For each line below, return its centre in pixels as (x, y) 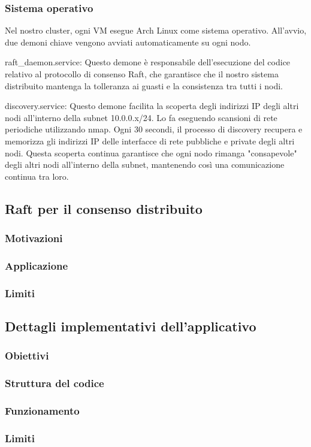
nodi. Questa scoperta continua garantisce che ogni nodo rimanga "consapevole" (151, 152)
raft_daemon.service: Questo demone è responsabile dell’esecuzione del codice (148, 62)
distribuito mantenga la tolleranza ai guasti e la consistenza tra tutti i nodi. (144, 85)
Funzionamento (42, 411)
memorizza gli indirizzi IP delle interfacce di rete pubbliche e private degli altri (150, 141)
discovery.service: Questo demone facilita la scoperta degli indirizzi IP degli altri (152, 106)
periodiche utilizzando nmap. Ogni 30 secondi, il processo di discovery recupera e (154, 129)
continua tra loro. (37, 176)
